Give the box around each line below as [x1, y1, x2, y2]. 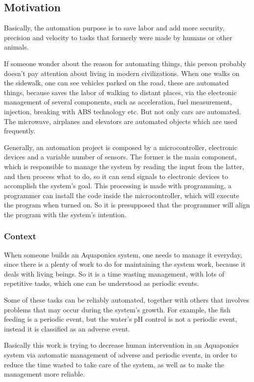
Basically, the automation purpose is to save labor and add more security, [4, 23, 225, 33]
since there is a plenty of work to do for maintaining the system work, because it [4, 259, 246, 269]
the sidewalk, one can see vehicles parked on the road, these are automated [4, 77, 229, 88]
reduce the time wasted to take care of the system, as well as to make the [4, 359, 224, 369]
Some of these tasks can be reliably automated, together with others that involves [4, 295, 249, 305]
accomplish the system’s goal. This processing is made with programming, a [4, 180, 232, 191]
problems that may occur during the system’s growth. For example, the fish [4, 304, 231, 314]
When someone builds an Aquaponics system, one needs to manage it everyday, [4, 249, 242, 259]
